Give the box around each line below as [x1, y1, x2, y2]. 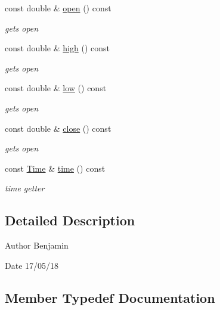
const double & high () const [5, 42, 110, 54]
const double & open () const [5, 2, 111, 14]
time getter [5, 182, 45, 194]
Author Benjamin [5, 239, 69, 252]
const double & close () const [5, 122, 111, 134]
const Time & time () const [5, 162, 106, 174]
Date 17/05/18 [5, 259, 59, 271]
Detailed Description [5, 211, 135, 230]
